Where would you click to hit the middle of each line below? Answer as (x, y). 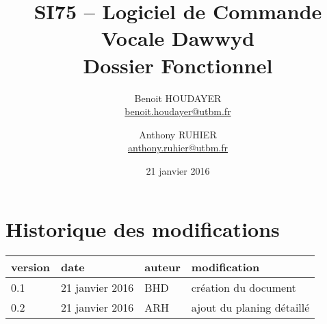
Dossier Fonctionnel (178, 65)
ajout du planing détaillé (250, 308)
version (31, 267)
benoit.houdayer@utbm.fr (178, 111)
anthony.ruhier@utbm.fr (178, 148)
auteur (162, 267)
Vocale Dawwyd (178, 38)
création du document (244, 288)
